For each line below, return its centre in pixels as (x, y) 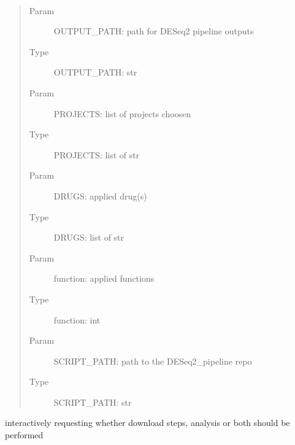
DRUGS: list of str (89, 237)
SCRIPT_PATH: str (93, 402)
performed (24, 435)
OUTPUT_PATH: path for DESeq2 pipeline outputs (154, 31)
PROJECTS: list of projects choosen (122, 113)
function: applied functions (104, 278)
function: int (77, 319)
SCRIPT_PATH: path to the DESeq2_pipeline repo (153, 361)
